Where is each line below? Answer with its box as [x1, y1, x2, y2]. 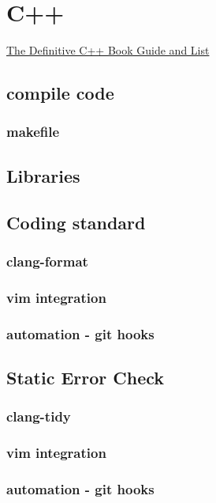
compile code [6, 81, 114, 105]
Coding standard [6, 210, 146, 234]
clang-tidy [6, 407, 71, 426]
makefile [6, 122, 60, 142]
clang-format [6, 251, 88, 270]
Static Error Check [6, 365, 165, 389]
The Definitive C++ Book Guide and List [6, 42, 210, 59]
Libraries [6, 163, 80, 187]
